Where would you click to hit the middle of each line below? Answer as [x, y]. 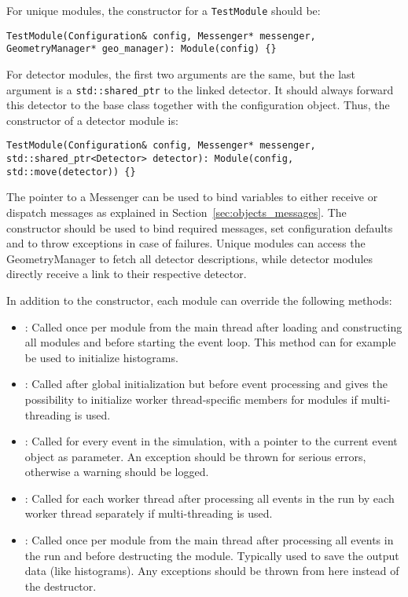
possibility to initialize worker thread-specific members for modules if [191, 399]
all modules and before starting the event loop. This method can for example [210, 342]
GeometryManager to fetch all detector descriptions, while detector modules [190, 258]
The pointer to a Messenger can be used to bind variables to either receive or [192, 197]
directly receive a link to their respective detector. [127, 274]
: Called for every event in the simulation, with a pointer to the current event [211, 441]
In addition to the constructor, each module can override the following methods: [199, 300]
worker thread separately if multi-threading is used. [149, 513]
